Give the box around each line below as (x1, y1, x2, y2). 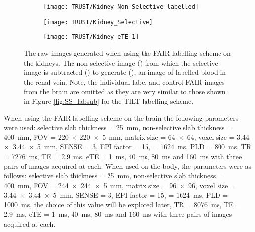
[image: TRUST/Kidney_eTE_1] (43, 33, 139, 41)
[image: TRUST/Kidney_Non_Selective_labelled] (43, 3, 199, 10)
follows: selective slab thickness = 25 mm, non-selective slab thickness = (4, 170, 223, 181)
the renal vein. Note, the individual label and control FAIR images (24, 76, 225, 87)
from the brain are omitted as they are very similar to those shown (24, 86, 226, 97)
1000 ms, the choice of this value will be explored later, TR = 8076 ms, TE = (4, 199, 241, 209)
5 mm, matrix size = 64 (102, 132, 175, 142)
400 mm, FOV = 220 (4, 132, 69, 142)
